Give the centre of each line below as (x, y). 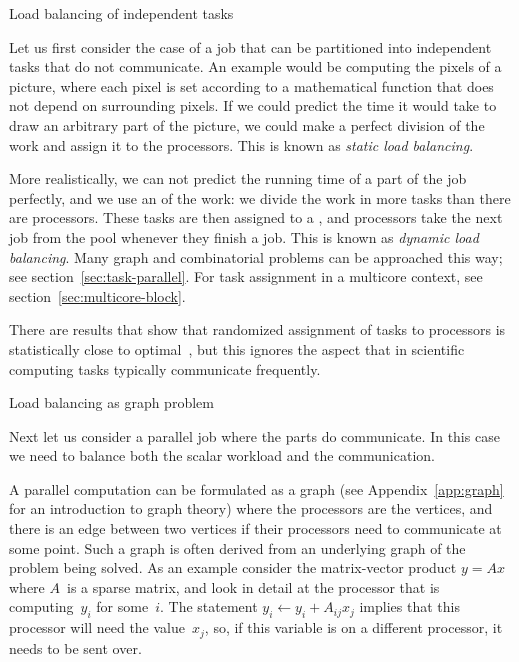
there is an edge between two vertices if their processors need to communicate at (255, 528)
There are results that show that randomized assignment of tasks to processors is (257, 329)
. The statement (208, 606)
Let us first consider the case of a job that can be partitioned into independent (250, 46)
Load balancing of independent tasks (121, 13)
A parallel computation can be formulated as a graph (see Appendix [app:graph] (256, 488)
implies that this (409, 606)
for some (122, 606)
